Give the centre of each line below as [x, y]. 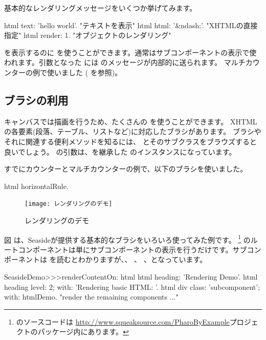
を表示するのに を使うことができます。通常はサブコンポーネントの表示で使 [130, 52]
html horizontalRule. [36, 186]
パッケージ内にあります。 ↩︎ [83, 332]
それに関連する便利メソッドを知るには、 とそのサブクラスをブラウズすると [130, 141]
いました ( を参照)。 [88, 72]
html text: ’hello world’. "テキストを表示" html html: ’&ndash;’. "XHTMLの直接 [131, 25]
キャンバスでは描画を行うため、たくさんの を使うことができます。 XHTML [131, 121]
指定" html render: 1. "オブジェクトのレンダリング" [88, 35]
